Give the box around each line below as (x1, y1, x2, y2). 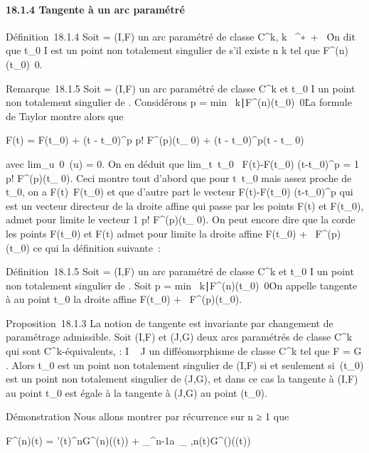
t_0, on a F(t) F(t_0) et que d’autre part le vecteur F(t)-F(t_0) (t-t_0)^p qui (6, 184, 353, 199)
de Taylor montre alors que (6, 108, 124, 123)
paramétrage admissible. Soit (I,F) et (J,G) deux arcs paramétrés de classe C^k (6, 329, 353, 344)
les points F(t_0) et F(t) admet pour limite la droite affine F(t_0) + (6, 225, 307, 240)
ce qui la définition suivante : (33, 240, 161, 255)
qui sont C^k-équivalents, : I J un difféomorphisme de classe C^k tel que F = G (6, 343, 362, 358)
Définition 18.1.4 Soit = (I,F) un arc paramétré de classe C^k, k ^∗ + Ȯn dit (6, 28, 355, 43)
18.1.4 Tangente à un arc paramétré (6, 1, 185, 16)
